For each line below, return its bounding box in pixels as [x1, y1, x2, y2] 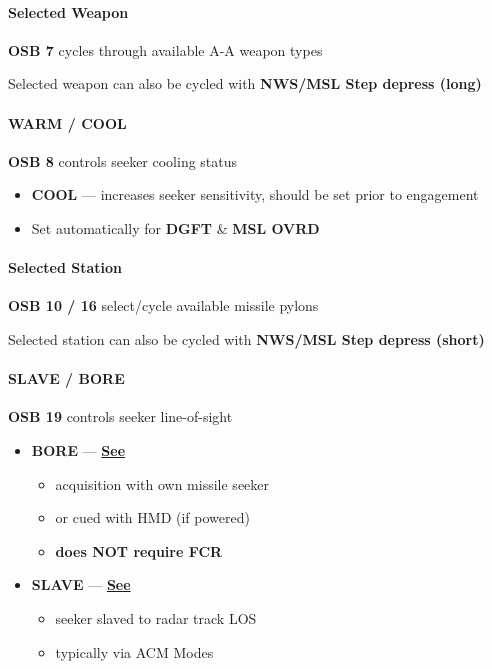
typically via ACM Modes [55, 641, 214, 662]
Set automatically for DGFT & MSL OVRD [31, 217, 320, 238]
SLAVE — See [31, 574, 131, 595]
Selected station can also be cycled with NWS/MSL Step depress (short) [8, 328, 485, 349]
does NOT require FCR [55, 540, 223, 561]
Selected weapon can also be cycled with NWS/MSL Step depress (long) [8, 73, 482, 94]
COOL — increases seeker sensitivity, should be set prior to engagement [31, 184, 479, 205]
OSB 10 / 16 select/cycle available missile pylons [8, 295, 319, 316]
